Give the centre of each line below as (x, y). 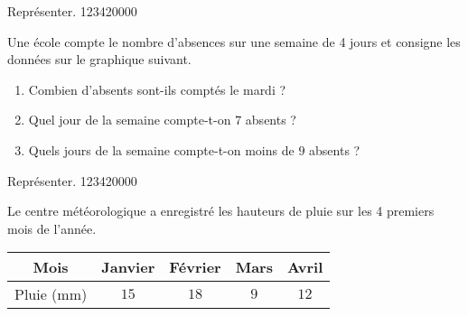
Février (195, 267)
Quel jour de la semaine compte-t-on (130, 120)
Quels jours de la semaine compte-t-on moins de (161, 149)
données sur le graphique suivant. (99, 59)
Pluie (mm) (51, 294)
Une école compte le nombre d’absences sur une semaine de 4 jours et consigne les (234, 41)
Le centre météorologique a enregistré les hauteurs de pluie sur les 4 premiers (221, 211)
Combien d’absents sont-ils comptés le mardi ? (157, 89)
